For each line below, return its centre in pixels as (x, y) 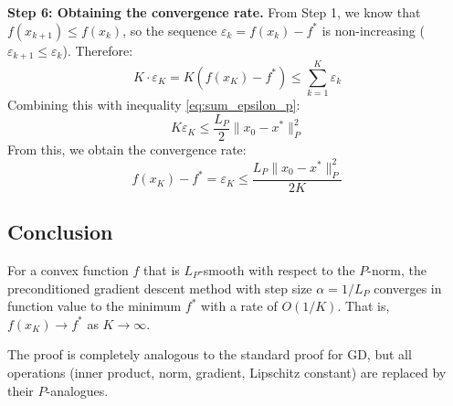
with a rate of (239, 306)
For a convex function (68, 269)
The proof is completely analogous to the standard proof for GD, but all (210, 354)
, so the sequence (170, 30)
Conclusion (60, 232)
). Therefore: (98, 50)
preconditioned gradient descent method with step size (160, 288)
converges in (408, 288)
